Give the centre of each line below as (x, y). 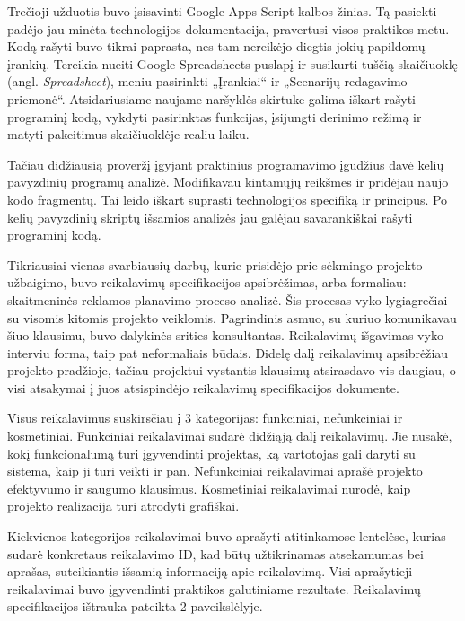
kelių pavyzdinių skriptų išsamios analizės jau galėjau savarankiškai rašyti (210, 217)
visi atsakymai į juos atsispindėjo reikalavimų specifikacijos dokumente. (203, 387)
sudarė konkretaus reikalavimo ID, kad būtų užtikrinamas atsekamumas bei (215, 553)
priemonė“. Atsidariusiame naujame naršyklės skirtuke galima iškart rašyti (211, 98)
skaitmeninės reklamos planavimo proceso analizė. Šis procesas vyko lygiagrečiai (228, 299)
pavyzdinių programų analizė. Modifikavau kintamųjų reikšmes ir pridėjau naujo (228, 182)
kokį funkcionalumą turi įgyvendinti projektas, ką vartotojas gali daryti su (211, 453)
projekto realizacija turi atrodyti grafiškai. (123, 506)
